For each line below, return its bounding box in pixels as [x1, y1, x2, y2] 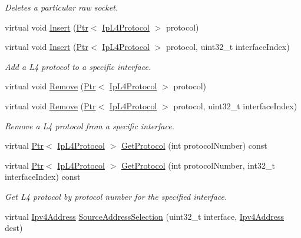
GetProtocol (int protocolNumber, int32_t [121, 159, 275, 171]
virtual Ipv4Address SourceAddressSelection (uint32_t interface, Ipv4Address [5, 210, 285, 222]
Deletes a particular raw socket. [5, 1, 118, 13]
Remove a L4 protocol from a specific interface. [5, 119, 174, 132]
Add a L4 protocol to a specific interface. [5, 60, 151, 72]
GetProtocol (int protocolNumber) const [121, 139, 267, 152]
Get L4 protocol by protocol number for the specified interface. [5, 190, 227, 202]
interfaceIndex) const [5, 170, 81, 183]
